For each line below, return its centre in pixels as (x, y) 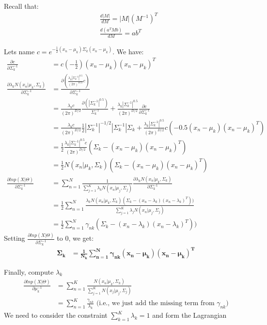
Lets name (19, 51)
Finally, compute (29, 271)
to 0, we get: (75, 238)
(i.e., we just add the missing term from (155, 303)
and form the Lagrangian (189, 315)
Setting (15, 238)
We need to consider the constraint (56, 315)
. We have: (128, 51)
